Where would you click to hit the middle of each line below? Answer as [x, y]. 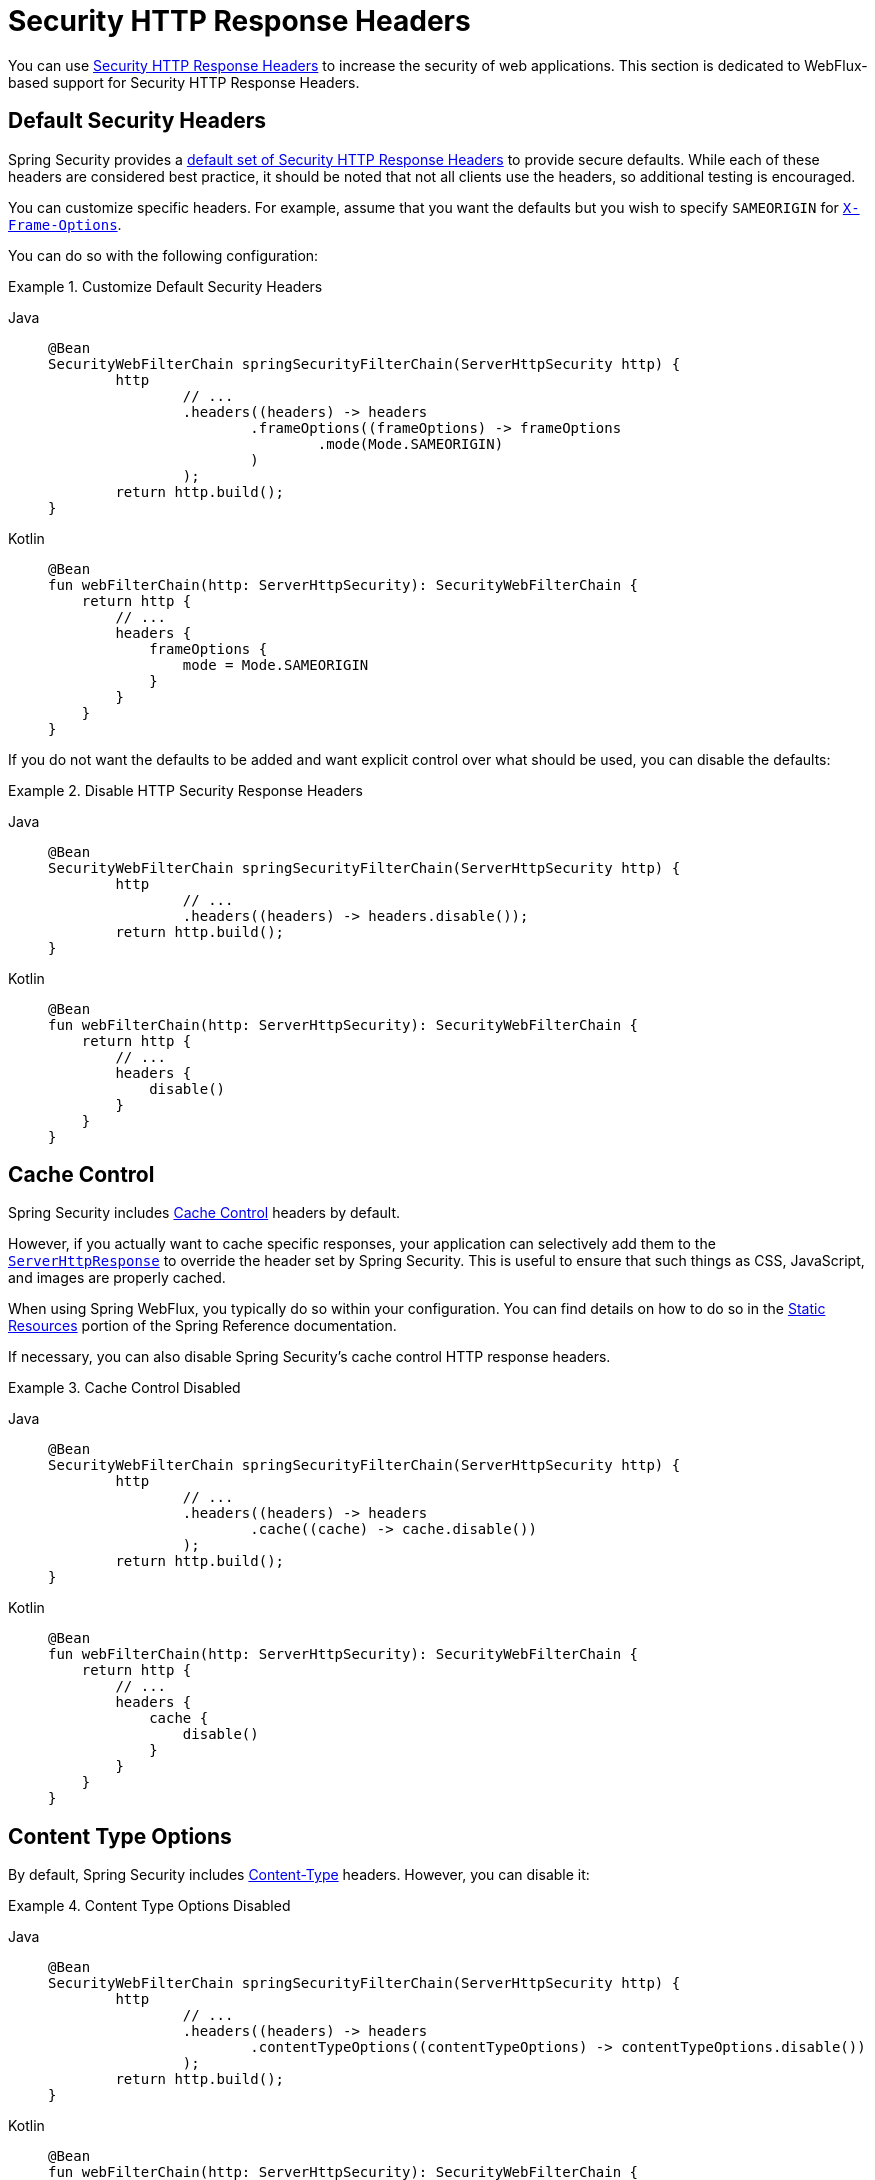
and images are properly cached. [117, 1278]
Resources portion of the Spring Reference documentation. [202, 1326]
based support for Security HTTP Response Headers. [184, 82]
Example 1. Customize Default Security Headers [165, 286]
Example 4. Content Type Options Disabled [149, 1906]
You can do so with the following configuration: [163, 255]
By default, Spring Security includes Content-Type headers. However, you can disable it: [299, 1875]
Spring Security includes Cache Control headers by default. [204, 1213]
